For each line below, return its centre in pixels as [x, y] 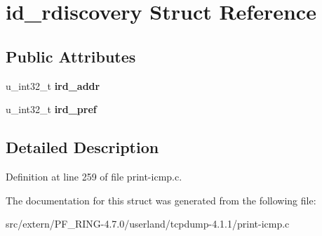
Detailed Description [82, 147]
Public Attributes [71, 56]
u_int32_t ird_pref [51, 109]
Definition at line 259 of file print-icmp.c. [94, 176]
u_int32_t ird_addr [53, 85]
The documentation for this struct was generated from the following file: [161, 200]
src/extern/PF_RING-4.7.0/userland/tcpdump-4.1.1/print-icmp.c [148, 224]
